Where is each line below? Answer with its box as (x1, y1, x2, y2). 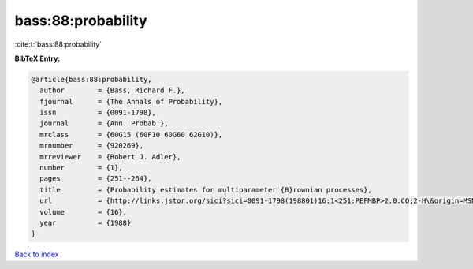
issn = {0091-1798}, (39, 108, 157, 118)
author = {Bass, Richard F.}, (39, 86, 185, 95)
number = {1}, (39, 163, 124, 173)
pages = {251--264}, (39, 174, 153, 183)
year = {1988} (39, 219, 132, 227)
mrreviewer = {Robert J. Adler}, (39, 152, 181, 161)
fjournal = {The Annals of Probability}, (39, 97, 223, 106)
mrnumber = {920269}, (39, 141, 144, 150)
